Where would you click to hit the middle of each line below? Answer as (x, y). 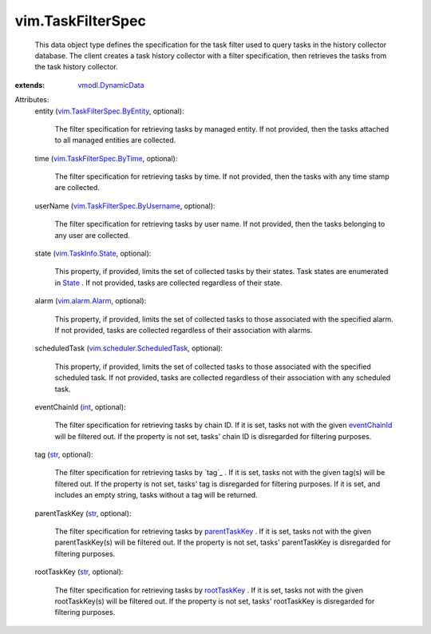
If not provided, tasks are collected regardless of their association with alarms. (184, 330)
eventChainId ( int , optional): (81, 406)
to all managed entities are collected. (115, 141)
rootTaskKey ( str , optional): (79, 572)
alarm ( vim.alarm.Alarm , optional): (91, 301)
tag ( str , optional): (64, 454)
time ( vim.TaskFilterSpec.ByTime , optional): (106, 158)
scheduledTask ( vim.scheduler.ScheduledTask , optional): (129, 348)
